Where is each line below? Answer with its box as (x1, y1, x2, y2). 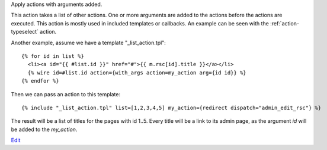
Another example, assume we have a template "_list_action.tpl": (11, 39, 166, 46)
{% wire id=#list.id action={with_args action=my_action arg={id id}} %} (27, 69, 246, 76)
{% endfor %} (21, 77, 59, 84)
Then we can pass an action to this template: (11, 90, 121, 97)
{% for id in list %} (21, 53, 84, 59)
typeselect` (11, 28, 39, 35)
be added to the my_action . (11, 126, 78, 133)
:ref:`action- (270, 19, 299, 27)
